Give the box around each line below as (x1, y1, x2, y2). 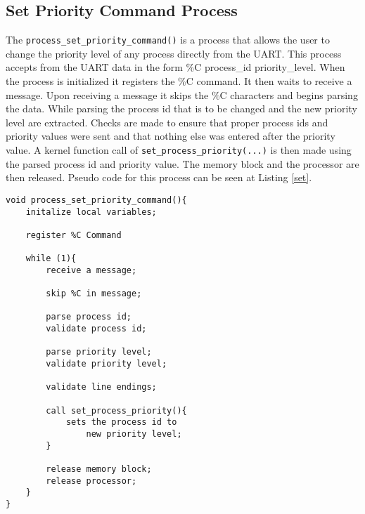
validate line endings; (46, 382, 157, 393)
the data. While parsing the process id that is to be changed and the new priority (6, 101, 357, 116)
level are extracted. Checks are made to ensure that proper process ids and (6, 114, 328, 129)
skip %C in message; (46, 289, 142, 299)
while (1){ (25, 253, 77, 264)
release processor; (46, 475, 137, 486)
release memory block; (46, 463, 152, 474)
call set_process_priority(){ (46, 405, 187, 416)
